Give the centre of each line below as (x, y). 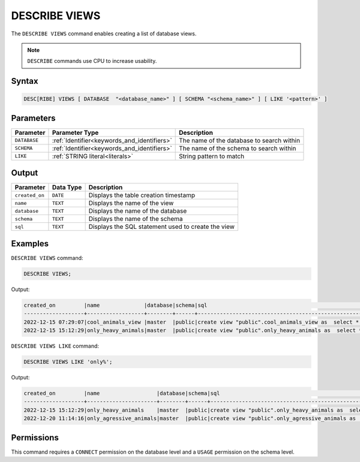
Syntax (25, 81)
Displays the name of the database (138, 211)
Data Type (67, 188)
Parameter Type (75, 132)
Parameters (33, 118)
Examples (30, 244)
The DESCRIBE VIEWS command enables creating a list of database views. (104, 34)
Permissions (35, 437)
